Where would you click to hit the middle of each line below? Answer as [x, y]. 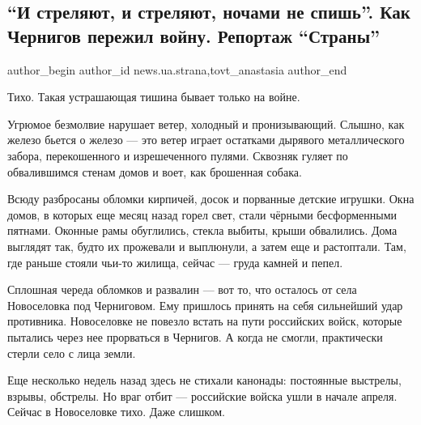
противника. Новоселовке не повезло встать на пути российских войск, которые [205, 321]
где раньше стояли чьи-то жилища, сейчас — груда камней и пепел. [175, 262]
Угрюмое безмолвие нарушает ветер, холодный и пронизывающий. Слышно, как [206, 123]
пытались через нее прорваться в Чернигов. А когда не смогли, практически [195, 336]
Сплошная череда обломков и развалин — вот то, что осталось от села [182, 289]
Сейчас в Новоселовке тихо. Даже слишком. [116, 412]
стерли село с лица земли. [72, 353]
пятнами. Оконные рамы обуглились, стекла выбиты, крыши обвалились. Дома [202, 230]
